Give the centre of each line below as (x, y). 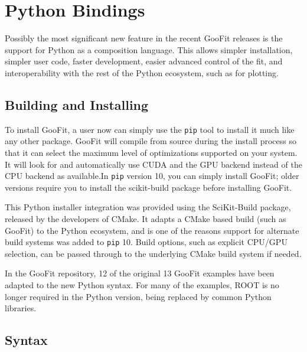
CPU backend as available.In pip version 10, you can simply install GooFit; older (152, 176)
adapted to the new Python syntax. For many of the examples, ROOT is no (142, 285)
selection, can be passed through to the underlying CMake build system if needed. (153, 253)
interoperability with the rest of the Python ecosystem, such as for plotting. (142, 72)
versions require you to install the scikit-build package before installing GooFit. (148, 187)
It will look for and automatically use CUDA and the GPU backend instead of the (153, 164)
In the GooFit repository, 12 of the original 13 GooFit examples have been (140, 273)
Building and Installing (77, 104)
